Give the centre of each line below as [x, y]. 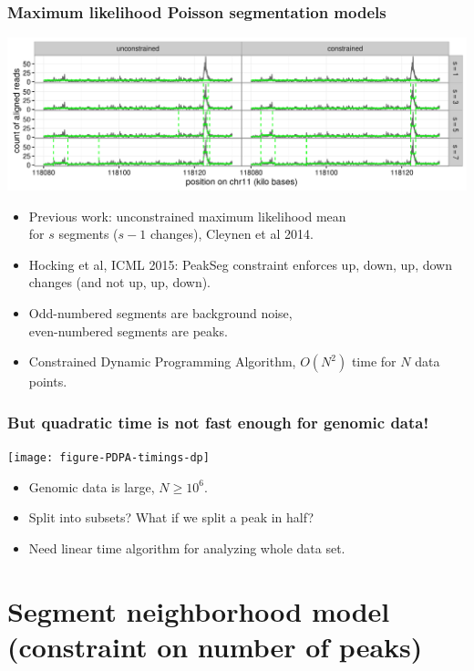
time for [374, 361]
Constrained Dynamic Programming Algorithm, [162, 361]
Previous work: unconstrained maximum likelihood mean [187, 216]
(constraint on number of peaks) [215, 646]
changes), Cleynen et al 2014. [232, 234]
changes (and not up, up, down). [120, 282]
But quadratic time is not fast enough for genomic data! [218, 422]
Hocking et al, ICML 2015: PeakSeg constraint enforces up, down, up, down [240, 264]
